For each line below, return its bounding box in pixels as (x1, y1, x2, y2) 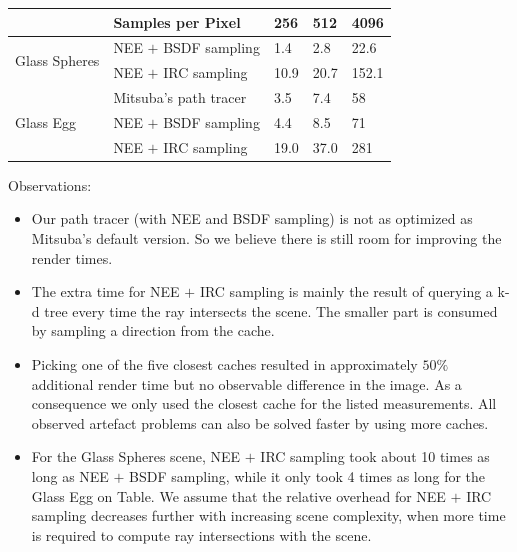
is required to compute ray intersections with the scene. (31, 524, 372, 545)
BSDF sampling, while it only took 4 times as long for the (129, 465, 486, 486)
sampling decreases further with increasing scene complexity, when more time (31, 505, 506, 526)
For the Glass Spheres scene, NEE (31, 446, 241, 467)
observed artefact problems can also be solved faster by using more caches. (31, 412, 489, 433)
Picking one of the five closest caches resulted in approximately (31, 353, 418, 374)
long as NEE (31, 465, 109, 486)
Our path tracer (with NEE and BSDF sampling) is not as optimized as (31, 208, 473, 229)
